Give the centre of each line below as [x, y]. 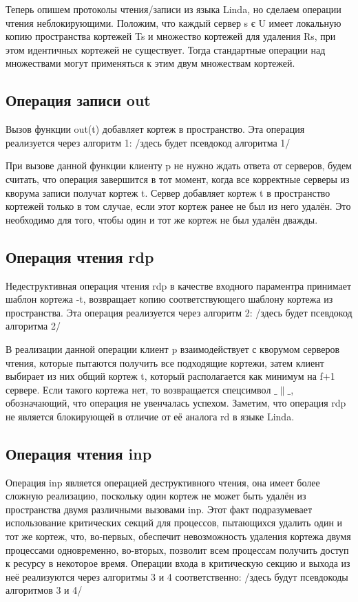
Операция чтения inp [79, 453]
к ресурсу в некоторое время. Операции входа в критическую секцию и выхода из [178, 563]
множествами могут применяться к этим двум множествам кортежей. [150, 63]
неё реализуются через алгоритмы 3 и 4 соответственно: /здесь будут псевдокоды [177, 576]
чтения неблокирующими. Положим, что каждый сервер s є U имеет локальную [173, 22]
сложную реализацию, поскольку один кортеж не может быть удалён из [156, 496]
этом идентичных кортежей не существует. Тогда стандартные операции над [166, 49]
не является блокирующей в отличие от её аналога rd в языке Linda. [150, 416]
